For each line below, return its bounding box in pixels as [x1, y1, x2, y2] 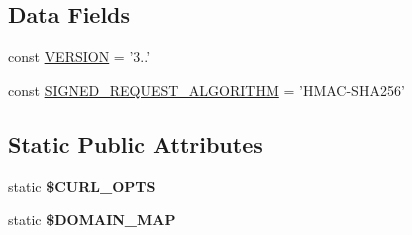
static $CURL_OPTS [8, 175, 156, 196]
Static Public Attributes [8, 128, 263, 159]
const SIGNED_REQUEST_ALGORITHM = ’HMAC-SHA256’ [8, 79, 405, 100]
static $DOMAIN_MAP [8, 209, 176, 230]
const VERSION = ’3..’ [8, 46, 151, 67]
